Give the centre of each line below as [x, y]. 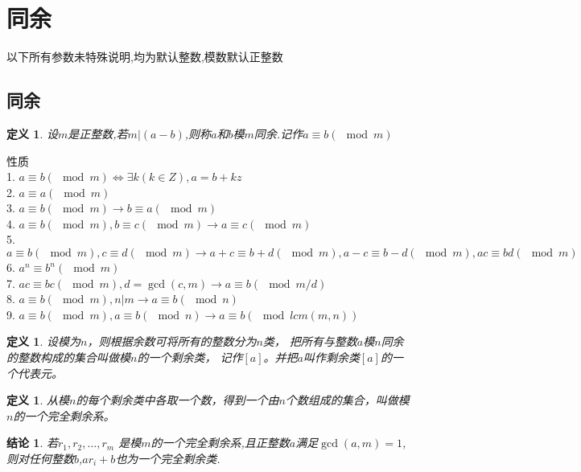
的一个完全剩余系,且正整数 [220, 443]
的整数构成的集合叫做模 [68, 357]
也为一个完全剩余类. [168, 459]
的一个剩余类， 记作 [190, 357]
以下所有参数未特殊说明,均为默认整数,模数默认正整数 [145, 57]
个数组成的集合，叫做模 [347, 400]
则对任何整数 [40, 459]
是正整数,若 [98, 133]
